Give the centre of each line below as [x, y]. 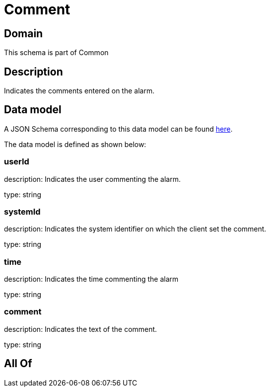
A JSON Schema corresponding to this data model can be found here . [118, 129]
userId [17, 162]
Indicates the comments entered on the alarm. [79, 91]
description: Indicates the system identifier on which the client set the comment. [135, 229]
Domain [24, 33]
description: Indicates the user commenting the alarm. [92, 179]
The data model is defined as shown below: [75, 144]
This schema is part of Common [56, 53]
